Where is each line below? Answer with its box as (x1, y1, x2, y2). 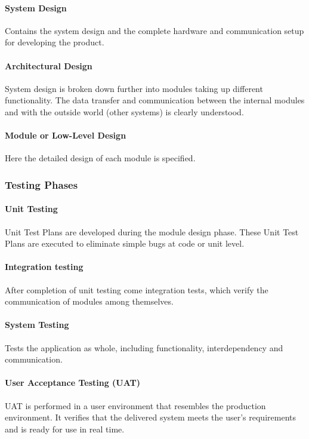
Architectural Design (5, 59, 92, 72)
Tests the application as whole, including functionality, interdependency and (5, 341, 283, 354)
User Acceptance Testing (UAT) (5, 376, 140, 389)
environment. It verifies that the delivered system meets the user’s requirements (5, 411, 296, 423)
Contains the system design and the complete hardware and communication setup (5, 24, 304, 36)
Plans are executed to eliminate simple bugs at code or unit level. (5, 237, 245, 250)
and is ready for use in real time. (5, 422, 125, 435)
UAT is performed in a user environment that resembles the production (5, 399, 266, 412)
